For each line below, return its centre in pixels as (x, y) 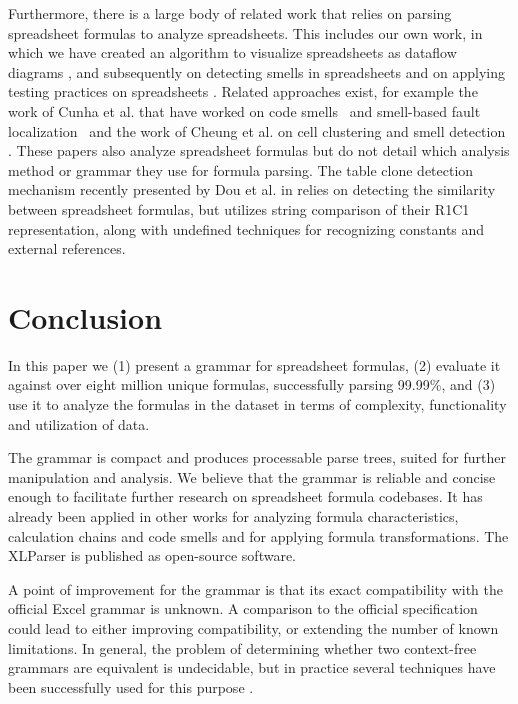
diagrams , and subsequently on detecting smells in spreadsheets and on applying (256, 71)
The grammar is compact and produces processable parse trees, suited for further (257, 457)
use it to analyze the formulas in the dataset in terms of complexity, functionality (257, 404)
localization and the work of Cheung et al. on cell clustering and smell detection (257, 130)
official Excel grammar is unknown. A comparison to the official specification (243, 608)
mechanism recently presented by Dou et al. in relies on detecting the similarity (252, 189)
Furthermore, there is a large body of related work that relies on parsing (230, 13)
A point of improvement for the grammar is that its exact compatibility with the (255, 588)
